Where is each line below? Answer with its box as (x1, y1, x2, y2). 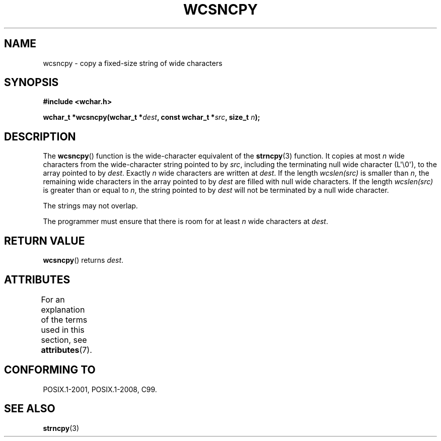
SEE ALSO (4, 402, 55, 415)
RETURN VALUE (4, 234, 85, 247)
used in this (41, 324, 85, 335)
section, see (41, 334, 87, 345)
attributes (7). (41, 344, 92, 355)
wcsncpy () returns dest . (43, 256, 124, 265)
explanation (41, 304, 85, 315)
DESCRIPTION (4, 130, 76, 143)
